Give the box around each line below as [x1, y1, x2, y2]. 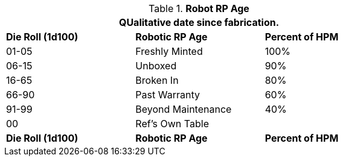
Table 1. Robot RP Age [149, 2, 249, 14]
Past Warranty [135, 89, 200, 101]
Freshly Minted [135, 45, 203, 57]
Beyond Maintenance [135, 103, 232, 115]
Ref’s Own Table [135, 118, 209, 130]
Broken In [135, 74, 179, 86]
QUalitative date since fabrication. [118, 16, 280, 28]
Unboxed [135, 60, 177, 72]
